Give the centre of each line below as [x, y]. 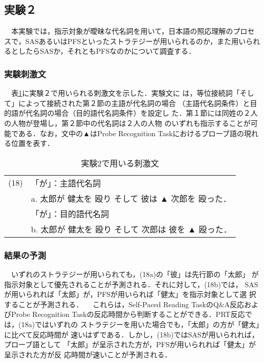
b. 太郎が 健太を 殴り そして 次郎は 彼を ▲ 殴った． [131, 229]
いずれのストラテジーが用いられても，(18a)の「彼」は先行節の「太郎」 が [135, 274]
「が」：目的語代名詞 [70, 213]
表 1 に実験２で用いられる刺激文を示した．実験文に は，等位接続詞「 [125, 93]
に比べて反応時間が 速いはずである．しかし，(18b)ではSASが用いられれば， [131, 334]
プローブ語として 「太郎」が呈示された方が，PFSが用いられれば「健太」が [130, 344]
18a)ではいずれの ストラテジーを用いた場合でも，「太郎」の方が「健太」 [140, 324]
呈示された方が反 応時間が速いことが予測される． [88, 354]
